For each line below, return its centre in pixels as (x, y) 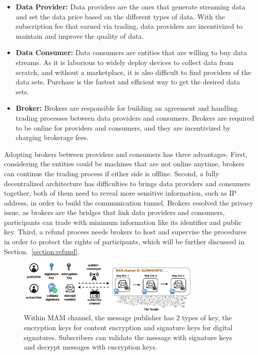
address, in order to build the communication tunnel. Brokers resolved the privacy (129, 202)
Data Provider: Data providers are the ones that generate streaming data (130, 6)
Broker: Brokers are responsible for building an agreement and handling (127, 108)
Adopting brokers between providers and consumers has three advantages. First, (126, 154)
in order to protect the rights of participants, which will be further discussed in (124, 242)
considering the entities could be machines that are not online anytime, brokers (124, 164)
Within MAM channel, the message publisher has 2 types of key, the (128, 318)
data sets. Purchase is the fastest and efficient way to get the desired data (128, 82)
